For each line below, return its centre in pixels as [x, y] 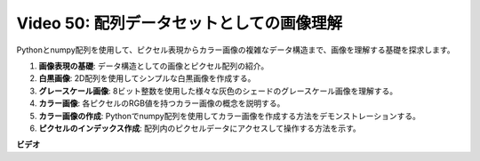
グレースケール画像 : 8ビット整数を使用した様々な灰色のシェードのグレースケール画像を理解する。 [218, 91]
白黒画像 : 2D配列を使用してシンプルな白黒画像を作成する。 [147, 78]
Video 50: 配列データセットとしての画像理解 [180, 23]
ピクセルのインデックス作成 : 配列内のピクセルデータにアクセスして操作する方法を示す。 [200, 128]
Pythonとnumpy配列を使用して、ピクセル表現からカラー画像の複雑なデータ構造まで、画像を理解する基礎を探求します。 [236, 50]
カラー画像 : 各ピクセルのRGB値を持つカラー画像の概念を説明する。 [162, 103]
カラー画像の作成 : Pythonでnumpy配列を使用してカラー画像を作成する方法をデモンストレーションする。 [230, 116]
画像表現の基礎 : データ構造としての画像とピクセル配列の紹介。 [154, 66]
